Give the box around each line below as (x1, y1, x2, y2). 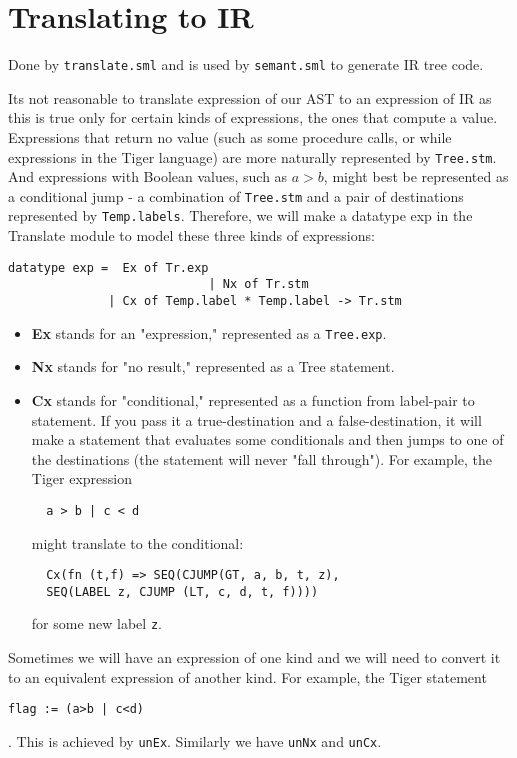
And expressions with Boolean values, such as (8, 166, 288, 187)
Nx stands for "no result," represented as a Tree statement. (31, 356, 395, 377)
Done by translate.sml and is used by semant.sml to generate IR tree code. (8, 54, 484, 75)
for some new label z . (31, 613, 162, 634)
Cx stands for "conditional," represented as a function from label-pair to (31, 389, 475, 410)
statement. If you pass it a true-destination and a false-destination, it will (31, 409, 482, 430)
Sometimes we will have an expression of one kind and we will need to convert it (8, 647, 501, 668)
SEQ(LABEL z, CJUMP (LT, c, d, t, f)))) (46, 584, 319, 599)
